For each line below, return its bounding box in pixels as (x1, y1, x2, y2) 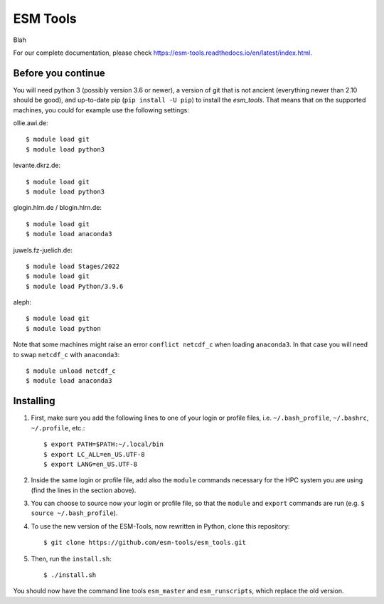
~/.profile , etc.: (31, 423, 85, 432)
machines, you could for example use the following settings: (13, 105, 190, 114)
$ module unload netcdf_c (26, 367, 117, 375)
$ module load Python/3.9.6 (26, 282, 124, 290)
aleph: (13, 298, 32, 307)
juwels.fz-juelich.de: (13, 245, 73, 254)
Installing (13, 395, 56, 407)
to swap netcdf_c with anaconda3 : (13, 350, 120, 359)
